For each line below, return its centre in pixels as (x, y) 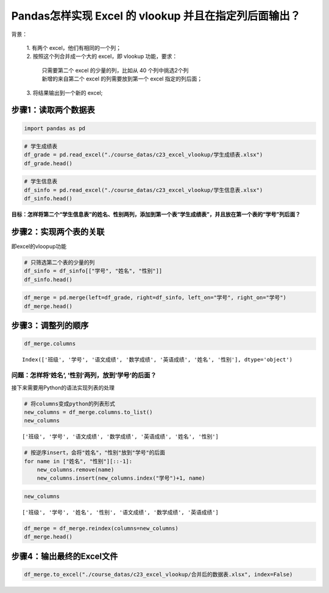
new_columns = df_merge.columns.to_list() (88, 412)
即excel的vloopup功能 (39, 246)
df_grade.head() (48, 163)
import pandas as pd (55, 128)
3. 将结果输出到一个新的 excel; (65, 93)
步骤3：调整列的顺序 (50, 326)
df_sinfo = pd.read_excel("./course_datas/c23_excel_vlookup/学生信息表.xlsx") (143, 190)
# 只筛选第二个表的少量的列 (59, 263)
